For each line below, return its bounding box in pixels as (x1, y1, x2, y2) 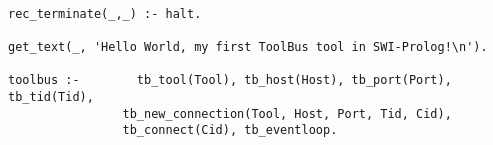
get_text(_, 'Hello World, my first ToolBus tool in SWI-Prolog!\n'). (8, 39, 488, 54)
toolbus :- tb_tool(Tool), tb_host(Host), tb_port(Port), (8, 73, 452, 88)
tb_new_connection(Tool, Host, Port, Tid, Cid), (122, 106, 452, 121)
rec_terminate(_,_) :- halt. (8, 6, 202, 21)
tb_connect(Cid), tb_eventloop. (122, 123, 338, 138)
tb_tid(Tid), (8, 89, 94, 104)
